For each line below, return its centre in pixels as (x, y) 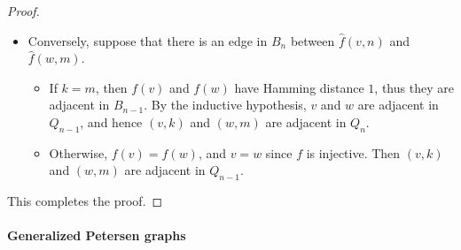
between (313, 40)
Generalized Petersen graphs (97, 235)
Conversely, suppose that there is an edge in (148, 40)
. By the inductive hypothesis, (225, 105)
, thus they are (414, 87)
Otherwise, (78, 152)
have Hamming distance (299, 87)
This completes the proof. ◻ (85, 201)
